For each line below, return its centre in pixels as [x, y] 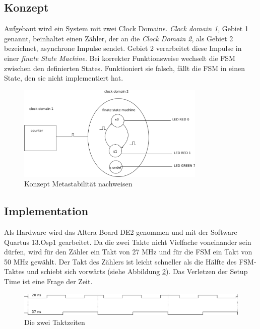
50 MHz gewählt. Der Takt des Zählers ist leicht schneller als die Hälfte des [120, 261]
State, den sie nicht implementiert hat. [64, 78]
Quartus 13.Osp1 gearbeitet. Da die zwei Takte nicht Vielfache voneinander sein [128, 242]
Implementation [46, 211]
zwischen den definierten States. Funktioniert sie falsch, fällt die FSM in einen [124, 68]
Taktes [14, 271]
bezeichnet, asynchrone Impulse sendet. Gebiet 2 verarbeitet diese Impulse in [123, 48]
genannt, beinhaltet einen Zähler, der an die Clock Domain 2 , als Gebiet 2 [119, 38]
